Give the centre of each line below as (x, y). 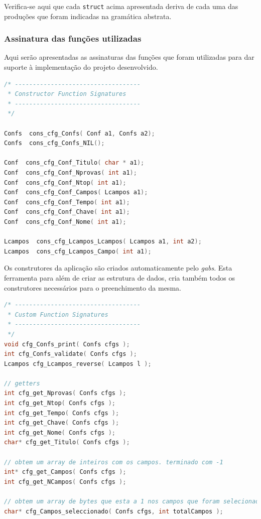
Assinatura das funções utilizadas (73, 38)
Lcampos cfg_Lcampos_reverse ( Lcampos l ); (78, 364)
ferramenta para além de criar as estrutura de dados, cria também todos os (119, 277)
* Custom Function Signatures (58, 314)
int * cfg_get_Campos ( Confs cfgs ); (65, 472)
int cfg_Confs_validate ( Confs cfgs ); (71, 354)
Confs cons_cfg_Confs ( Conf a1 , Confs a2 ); (80, 133)
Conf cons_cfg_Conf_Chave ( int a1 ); (67, 212)
